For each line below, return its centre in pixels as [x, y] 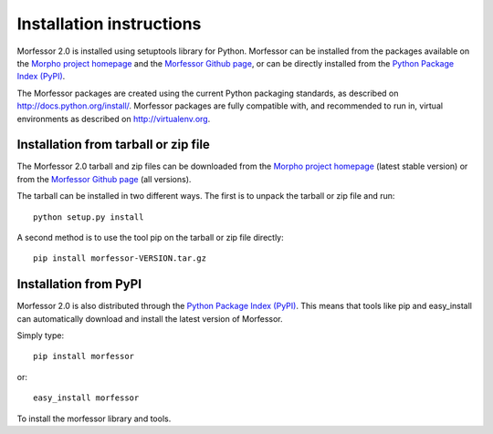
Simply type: [40, 336]
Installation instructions [109, 24]
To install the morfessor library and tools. [94, 418]
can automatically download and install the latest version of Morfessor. [150, 318]
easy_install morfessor [86, 398]
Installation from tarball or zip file [113, 145]
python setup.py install [89, 217]
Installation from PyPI [79, 284]
